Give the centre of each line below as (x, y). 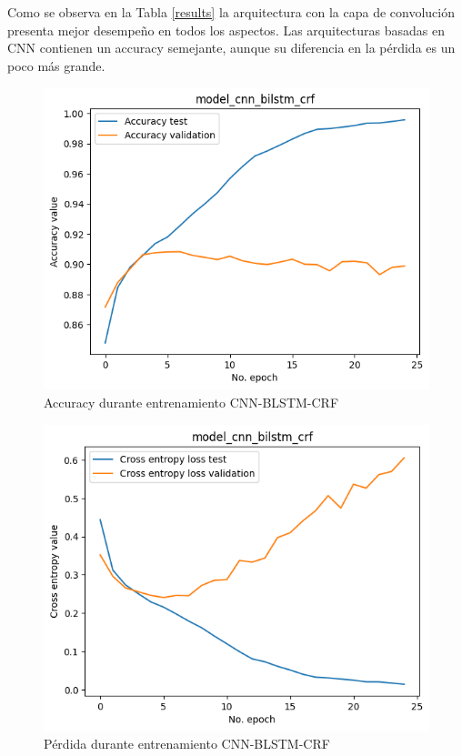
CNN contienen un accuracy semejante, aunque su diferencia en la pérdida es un (231, 48)
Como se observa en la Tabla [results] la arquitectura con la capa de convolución (231, 12)
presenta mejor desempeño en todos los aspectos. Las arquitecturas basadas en (226, 30)
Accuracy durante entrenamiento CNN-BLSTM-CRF (191, 403)
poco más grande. (56, 65)
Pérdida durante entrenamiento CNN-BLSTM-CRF (187, 744)
